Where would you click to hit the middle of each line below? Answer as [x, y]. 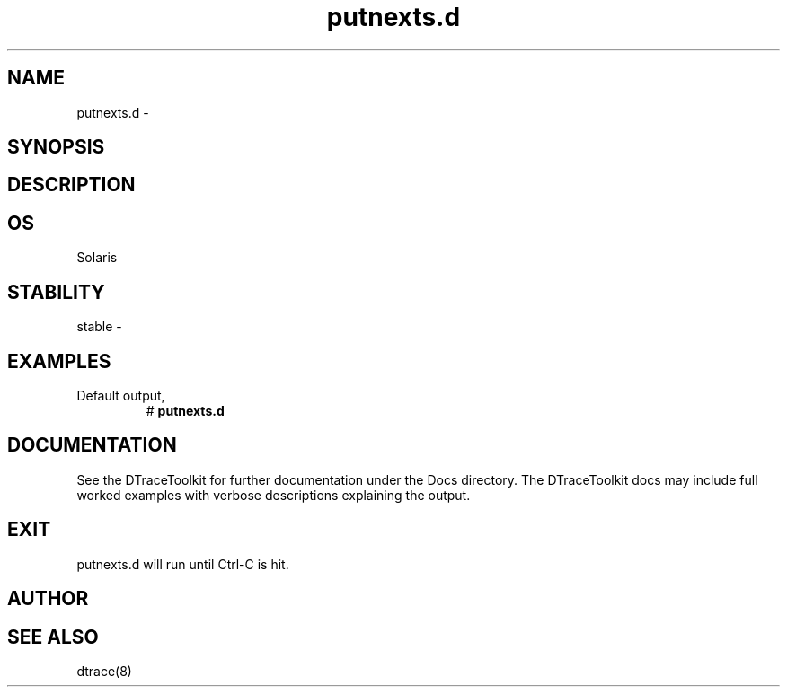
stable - [99, 327]
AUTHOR [48, 599]
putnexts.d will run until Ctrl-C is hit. [183, 564]
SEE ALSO [53, 637]
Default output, [121, 395]
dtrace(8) [104, 671]
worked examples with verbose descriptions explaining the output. [274, 495]
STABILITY [56, 292]
